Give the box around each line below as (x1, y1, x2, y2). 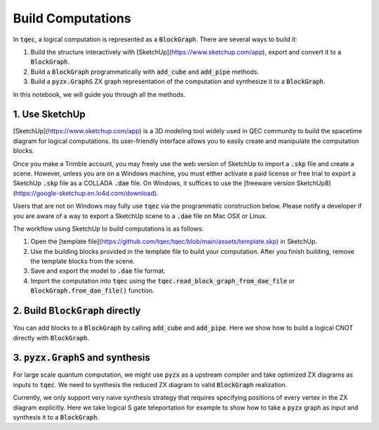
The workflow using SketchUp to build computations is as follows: (13, 224, 204, 233)
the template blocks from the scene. (30, 257, 135, 266)
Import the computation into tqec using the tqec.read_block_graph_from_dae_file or (30, 276, 295, 285)
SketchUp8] (296, 179, 331, 187)
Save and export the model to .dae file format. (30, 267, 166, 275)
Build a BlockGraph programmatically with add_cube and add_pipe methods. (30, 67, 260, 76)
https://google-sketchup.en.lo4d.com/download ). (15, 189, 159, 197)
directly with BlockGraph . (13, 333, 89, 342)
